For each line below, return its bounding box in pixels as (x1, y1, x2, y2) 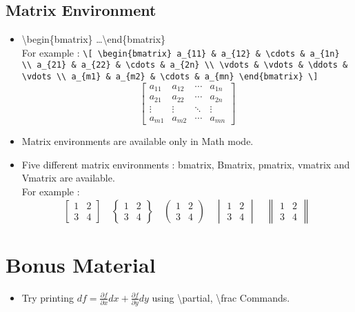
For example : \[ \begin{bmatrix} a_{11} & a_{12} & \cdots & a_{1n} (21, 45, 340, 59)
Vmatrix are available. (21, 170, 115, 185)
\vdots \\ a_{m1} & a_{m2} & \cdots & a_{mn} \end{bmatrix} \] (21, 72, 318, 82)
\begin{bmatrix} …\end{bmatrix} (21, 32, 166, 46)
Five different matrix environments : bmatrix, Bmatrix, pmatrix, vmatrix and (21, 157, 350, 171)
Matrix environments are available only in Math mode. (21, 134, 254, 148)
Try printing (21, 290, 74, 304)
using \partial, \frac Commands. (152, 290, 290, 304)
